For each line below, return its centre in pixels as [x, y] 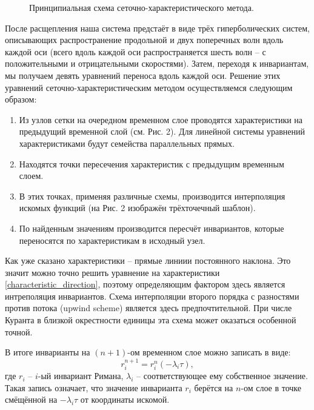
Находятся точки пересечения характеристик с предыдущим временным [152, 163]
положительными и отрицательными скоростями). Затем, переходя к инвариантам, [157, 63]
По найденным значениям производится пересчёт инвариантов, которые [152, 228]
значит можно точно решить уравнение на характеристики [112, 272]
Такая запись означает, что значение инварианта [94, 387]
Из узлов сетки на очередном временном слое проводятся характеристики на [161, 119]
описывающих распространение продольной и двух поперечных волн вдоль [144, 40]
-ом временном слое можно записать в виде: [209, 352]
